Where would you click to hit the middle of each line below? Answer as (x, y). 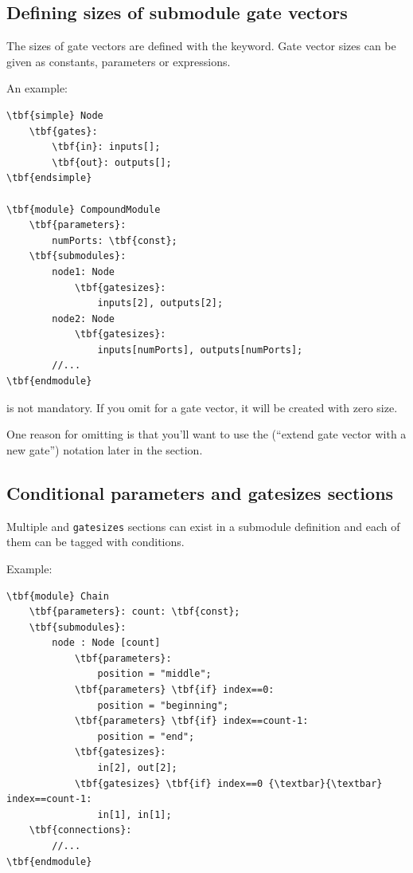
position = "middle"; (154, 674)
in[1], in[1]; (134, 814)
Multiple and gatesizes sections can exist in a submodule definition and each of (203, 526)
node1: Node (84, 271)
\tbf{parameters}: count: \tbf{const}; (134, 612)
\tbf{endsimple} (49, 178)
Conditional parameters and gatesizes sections (200, 492)
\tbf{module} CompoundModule (84, 209)
